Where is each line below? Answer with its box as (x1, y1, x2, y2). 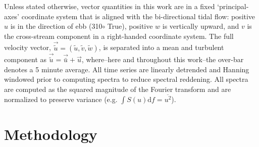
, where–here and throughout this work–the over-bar (81, 54, 244, 65)
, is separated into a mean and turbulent (98, 42, 224, 53)
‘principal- (217, 1, 249, 11)
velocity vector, (4, 42, 51, 53)
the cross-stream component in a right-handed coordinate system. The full (4, 30, 234, 41)
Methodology (4, 124, 97, 144)
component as (4, 54, 47, 65)
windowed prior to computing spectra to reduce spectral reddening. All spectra (4, 74, 248, 84)
